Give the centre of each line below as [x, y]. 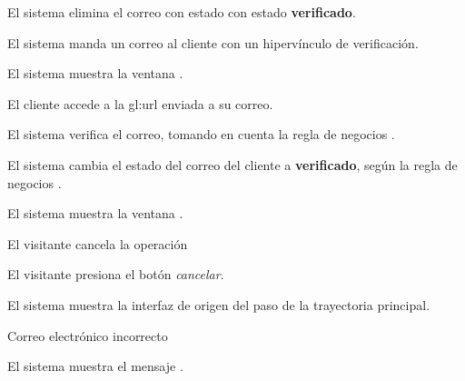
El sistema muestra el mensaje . [95, 366]
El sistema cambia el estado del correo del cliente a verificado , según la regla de [232, 164]
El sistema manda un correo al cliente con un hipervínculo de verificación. [213, 42]
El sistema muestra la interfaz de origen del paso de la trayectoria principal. [219, 304]
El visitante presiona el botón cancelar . [116, 274]
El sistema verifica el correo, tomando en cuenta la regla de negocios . [201, 134]
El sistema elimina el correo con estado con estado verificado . [182, 12]
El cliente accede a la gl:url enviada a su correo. [140, 103]
